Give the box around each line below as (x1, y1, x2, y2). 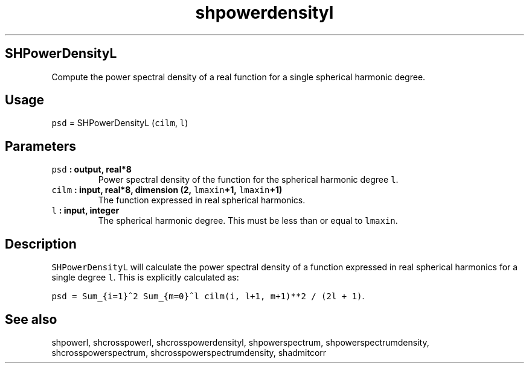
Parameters (5, 138, 76, 154)
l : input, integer (51, 205, 120, 216)
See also (5, 311, 57, 327)
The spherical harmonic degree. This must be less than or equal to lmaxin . (98, 215, 398, 226)
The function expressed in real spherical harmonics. (98, 195, 306, 206)
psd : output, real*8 (51, 164, 132, 175)
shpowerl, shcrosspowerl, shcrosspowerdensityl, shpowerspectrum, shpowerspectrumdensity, (51, 337, 429, 347)
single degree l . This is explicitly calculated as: (51, 272, 239, 283)
